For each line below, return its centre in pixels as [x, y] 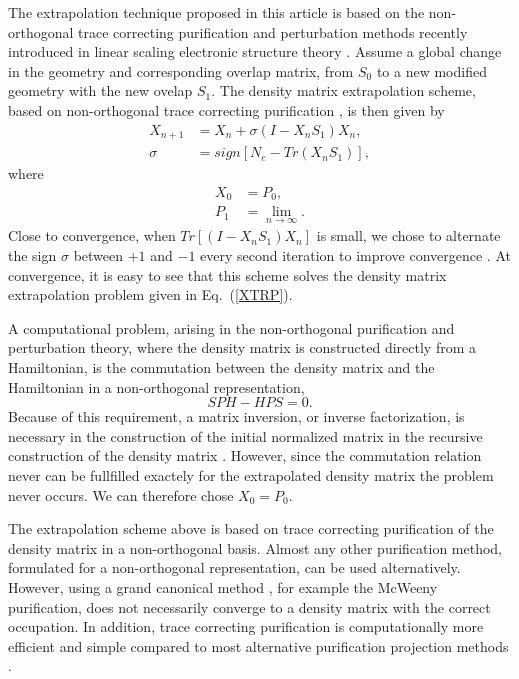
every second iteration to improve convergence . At [355, 255]
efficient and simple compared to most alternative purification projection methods [258, 645]
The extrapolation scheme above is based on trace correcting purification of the [251, 528]
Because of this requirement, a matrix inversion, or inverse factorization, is [236, 416]
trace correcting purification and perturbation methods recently [273, 31]
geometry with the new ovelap [100, 90]
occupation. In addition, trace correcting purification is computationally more [246, 626]
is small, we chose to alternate [408, 235]
